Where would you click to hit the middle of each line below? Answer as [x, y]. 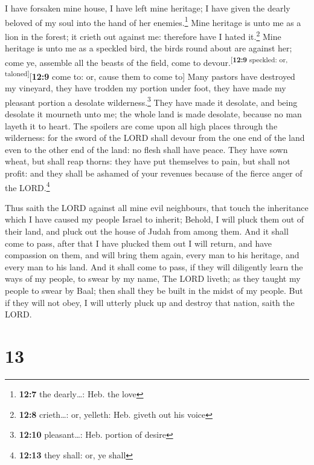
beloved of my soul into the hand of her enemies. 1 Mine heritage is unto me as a [153, 21]
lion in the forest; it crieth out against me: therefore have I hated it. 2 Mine [143, 35]
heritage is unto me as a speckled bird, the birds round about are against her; [149, 48]
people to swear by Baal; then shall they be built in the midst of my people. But [154, 290]
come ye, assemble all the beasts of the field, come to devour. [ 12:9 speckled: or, [146, 61]
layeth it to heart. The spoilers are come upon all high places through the [141, 125]
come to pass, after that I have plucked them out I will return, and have [139, 243]
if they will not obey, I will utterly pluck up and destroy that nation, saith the [150, 302]
